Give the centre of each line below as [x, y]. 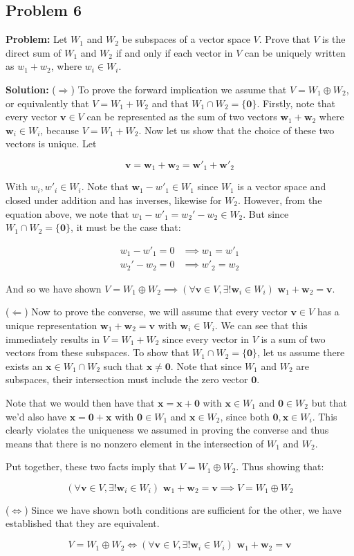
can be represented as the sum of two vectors [182, 117]
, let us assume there [301, 352]
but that [329, 402]
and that [170, 103]
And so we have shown [54, 288]
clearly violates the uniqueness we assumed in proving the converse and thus [167, 430]
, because [59, 130]
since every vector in [206, 339]
